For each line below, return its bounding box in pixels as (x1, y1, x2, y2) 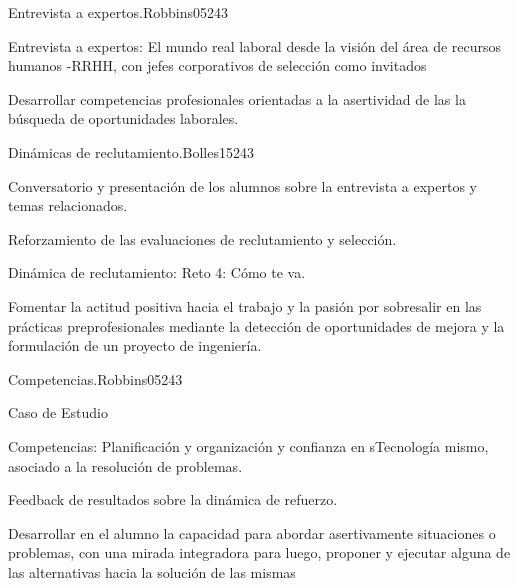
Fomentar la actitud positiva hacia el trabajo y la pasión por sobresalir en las (8, 295, 482, 316)
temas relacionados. (8, 195, 128, 216)
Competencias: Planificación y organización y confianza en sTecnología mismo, (8, 435, 489, 456)
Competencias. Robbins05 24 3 (8, 368, 183, 389)
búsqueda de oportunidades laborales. (8, 108, 239, 129)
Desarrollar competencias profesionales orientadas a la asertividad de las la (8, 88, 466, 109)
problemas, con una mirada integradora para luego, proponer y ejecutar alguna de (8, 542, 511, 563)
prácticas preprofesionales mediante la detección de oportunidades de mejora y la (8, 315, 505, 336)
